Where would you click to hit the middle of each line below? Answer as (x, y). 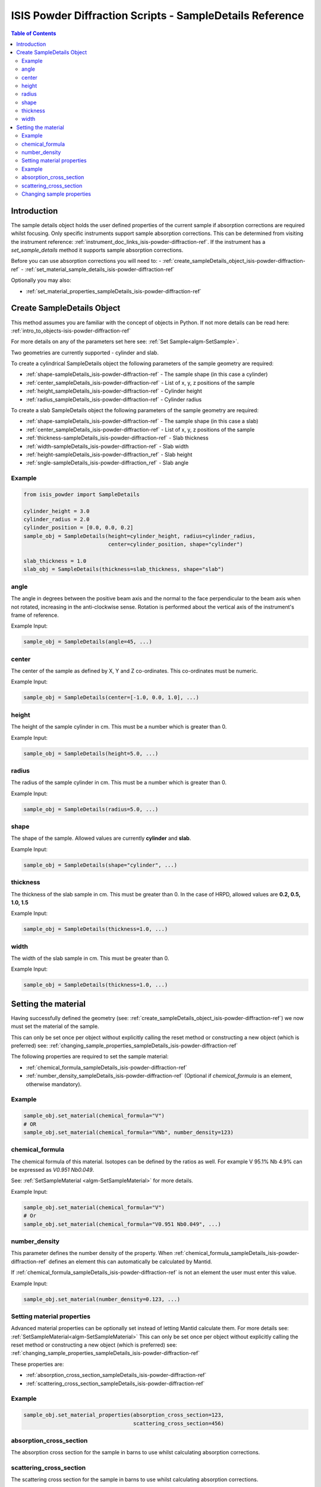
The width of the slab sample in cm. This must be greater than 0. (90, 958)
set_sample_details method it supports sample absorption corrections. (97, 250)
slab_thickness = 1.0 (55, 561)
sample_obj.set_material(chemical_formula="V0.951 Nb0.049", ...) (122, 1224)
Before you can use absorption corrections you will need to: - (86, 261)
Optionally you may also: (41, 280)
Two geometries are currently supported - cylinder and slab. (85, 352)
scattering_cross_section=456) (179, 1423)
